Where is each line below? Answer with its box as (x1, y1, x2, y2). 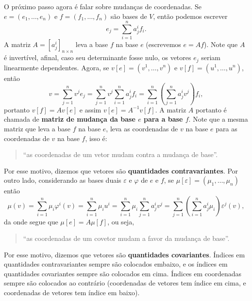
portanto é (195, 104, 227, 114)
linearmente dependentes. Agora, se (4, 62, 109, 72)
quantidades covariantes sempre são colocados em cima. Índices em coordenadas (4, 268, 242, 278)
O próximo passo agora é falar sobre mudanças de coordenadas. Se (4, 1, 202, 11)
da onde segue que (4, 217, 58, 227)
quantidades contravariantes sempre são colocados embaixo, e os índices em (4, 259, 228, 269)
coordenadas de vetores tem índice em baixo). (4, 287, 140, 297)
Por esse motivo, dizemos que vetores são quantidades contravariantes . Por (4, 165, 238, 175)
